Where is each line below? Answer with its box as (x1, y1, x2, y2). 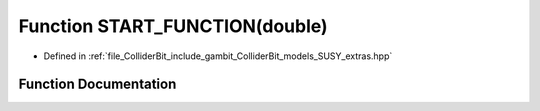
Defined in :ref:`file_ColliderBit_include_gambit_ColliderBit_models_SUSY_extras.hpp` (43, 50, 393, 62)
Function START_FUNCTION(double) (18, 15, 329, 37)
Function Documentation (18, 76, 177, 93)
